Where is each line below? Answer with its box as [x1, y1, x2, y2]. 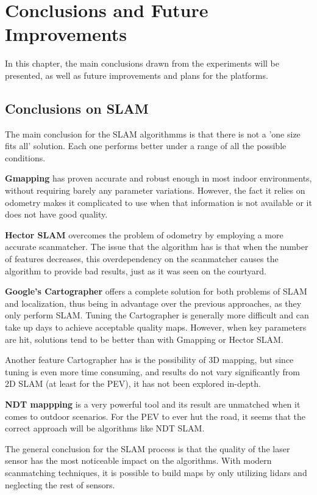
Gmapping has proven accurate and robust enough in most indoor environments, [5, 172, 312, 185]
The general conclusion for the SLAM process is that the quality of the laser [5, 442, 290, 455]
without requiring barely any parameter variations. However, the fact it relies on [5, 184, 305, 197]
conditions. [5, 151, 46, 164]
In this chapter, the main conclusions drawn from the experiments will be [5, 57, 280, 70]
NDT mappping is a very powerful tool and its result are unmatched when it [5, 397, 301, 410]
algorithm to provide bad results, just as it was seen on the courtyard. [5, 264, 266, 277]
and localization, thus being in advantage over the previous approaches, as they [5, 296, 302, 309]
